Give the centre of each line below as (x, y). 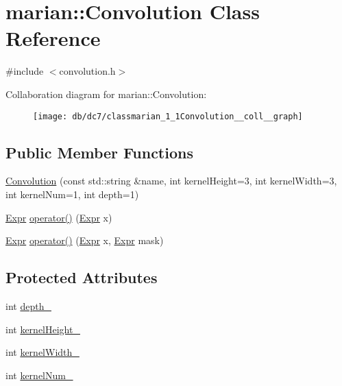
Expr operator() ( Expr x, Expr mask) (85, 240)
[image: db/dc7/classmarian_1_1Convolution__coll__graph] (168, 116)
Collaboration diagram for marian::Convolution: (106, 94)
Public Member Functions (99, 152)
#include (25, 71)
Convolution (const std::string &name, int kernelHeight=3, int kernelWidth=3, (171, 181)
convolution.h (87, 71)
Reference (53, 38)
